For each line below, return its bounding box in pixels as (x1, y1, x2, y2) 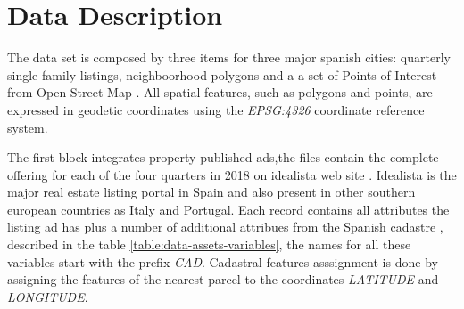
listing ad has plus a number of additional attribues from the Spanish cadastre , (7, 217, 443, 236)
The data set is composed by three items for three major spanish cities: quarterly (7, 48, 451, 67)
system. (7, 118, 48, 136)
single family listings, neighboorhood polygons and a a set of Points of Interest (7, 65, 437, 84)
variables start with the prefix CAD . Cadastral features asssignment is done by (7, 252, 438, 271)
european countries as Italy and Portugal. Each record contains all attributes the (7, 199, 450, 218)
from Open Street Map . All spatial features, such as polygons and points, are (7, 83, 433, 102)
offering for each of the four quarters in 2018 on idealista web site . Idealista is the (7, 165, 457, 183)
